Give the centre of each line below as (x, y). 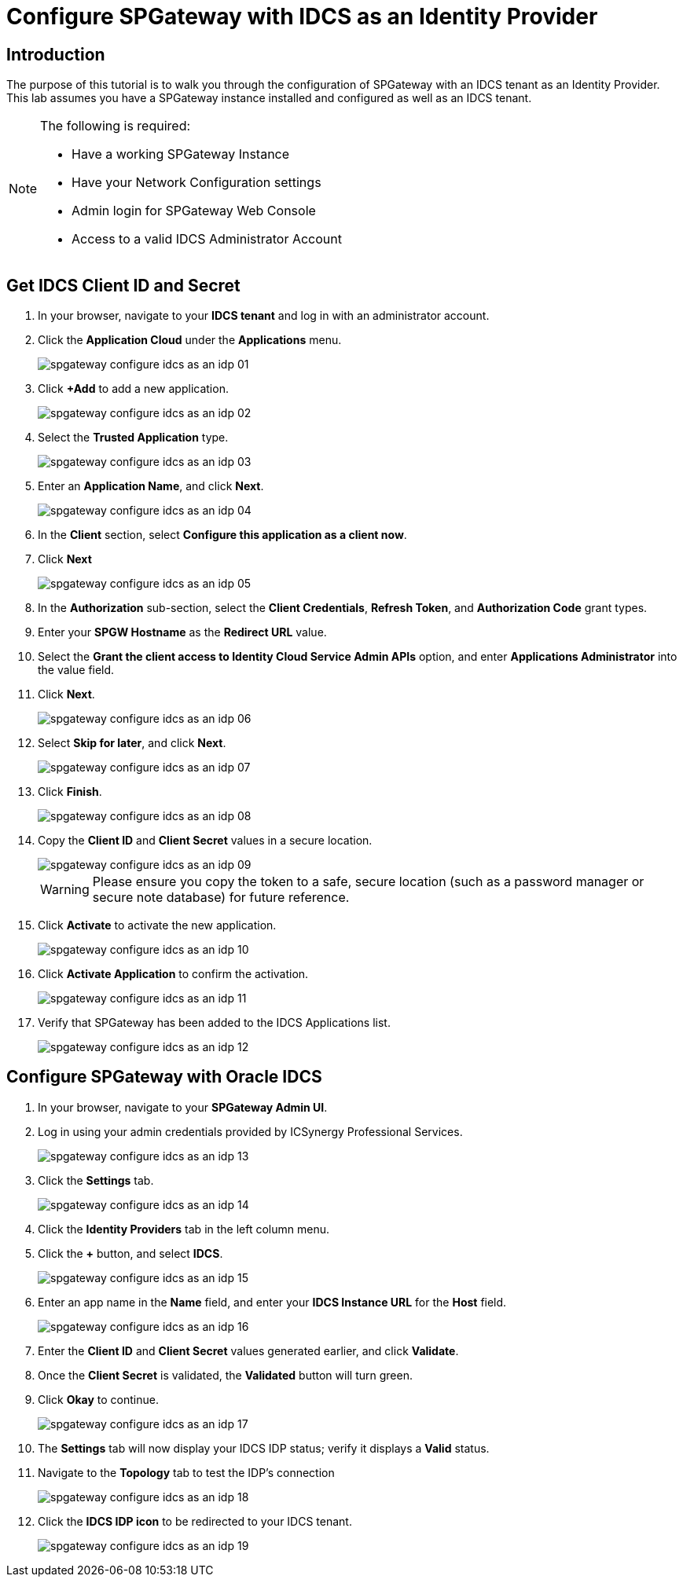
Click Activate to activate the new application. (157, 925)
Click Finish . (70, 792)
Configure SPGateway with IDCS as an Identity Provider (302, 16)
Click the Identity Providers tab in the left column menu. (184, 1229)
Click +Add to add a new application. (133, 389)
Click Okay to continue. (98, 1399)
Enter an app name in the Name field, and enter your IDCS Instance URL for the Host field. (272, 1302)
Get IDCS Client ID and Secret (123, 285)
